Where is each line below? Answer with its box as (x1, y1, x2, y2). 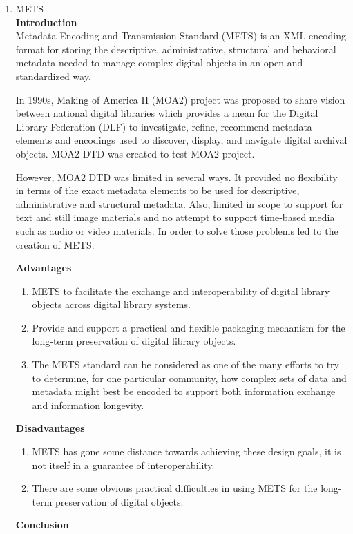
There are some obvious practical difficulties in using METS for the (32, 481, 318, 495)
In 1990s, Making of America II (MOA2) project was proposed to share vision (15, 92, 345, 106)
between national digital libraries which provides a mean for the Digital (15, 106, 318, 120)
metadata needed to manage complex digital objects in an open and (15, 55, 303, 70)
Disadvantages (15, 421, 85, 435)
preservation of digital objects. (55, 494, 184, 508)
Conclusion (15, 517, 69, 532)
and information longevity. (32, 397, 144, 412)
